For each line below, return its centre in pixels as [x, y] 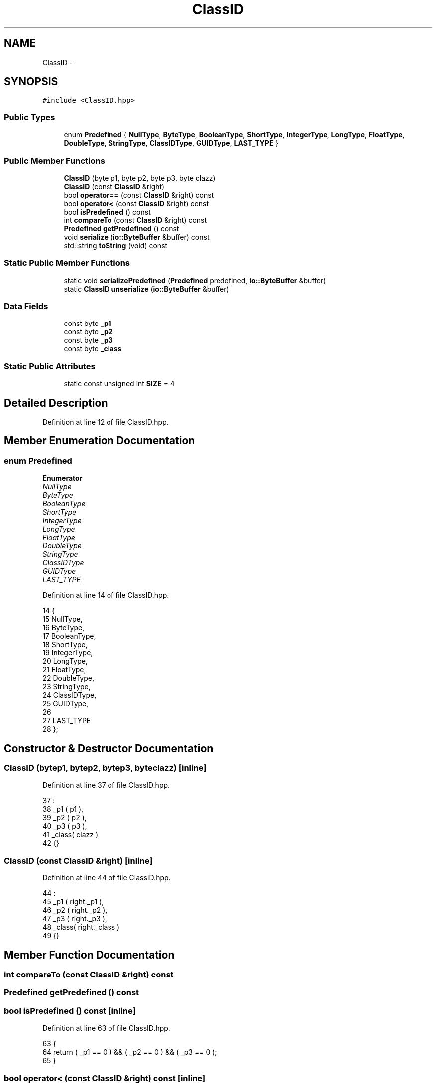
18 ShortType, [65, 645]
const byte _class [93, 349]
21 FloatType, [64, 670]
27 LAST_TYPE [67, 721]
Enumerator [62, 478]
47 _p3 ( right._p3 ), [75, 919]
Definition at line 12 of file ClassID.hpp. [106, 422]
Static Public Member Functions [67, 263]
